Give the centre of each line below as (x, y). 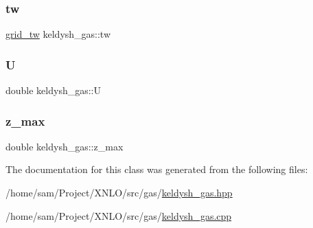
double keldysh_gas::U (54, 90)
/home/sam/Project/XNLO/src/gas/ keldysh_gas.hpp (119, 193)
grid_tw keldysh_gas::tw (58, 34)
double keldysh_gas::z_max (65, 146)
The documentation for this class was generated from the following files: (157, 169)
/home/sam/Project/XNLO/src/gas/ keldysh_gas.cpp (119, 215)
